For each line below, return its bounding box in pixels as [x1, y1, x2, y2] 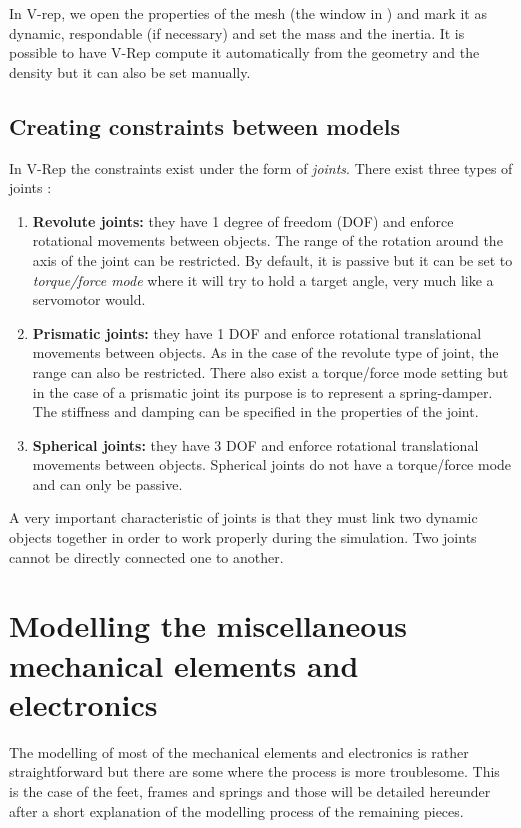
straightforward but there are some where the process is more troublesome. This [9, 761, 500, 782]
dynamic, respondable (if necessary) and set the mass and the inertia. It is [9, 22, 465, 43]
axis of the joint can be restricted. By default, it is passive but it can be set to [32, 249, 513, 270]
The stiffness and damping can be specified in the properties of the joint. [32, 401, 479, 422]
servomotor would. [32, 289, 146, 310]
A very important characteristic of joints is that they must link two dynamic [9, 507, 478, 528]
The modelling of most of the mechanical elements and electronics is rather [9, 741, 469, 762]
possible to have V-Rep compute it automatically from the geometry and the [9, 42, 480, 63]
